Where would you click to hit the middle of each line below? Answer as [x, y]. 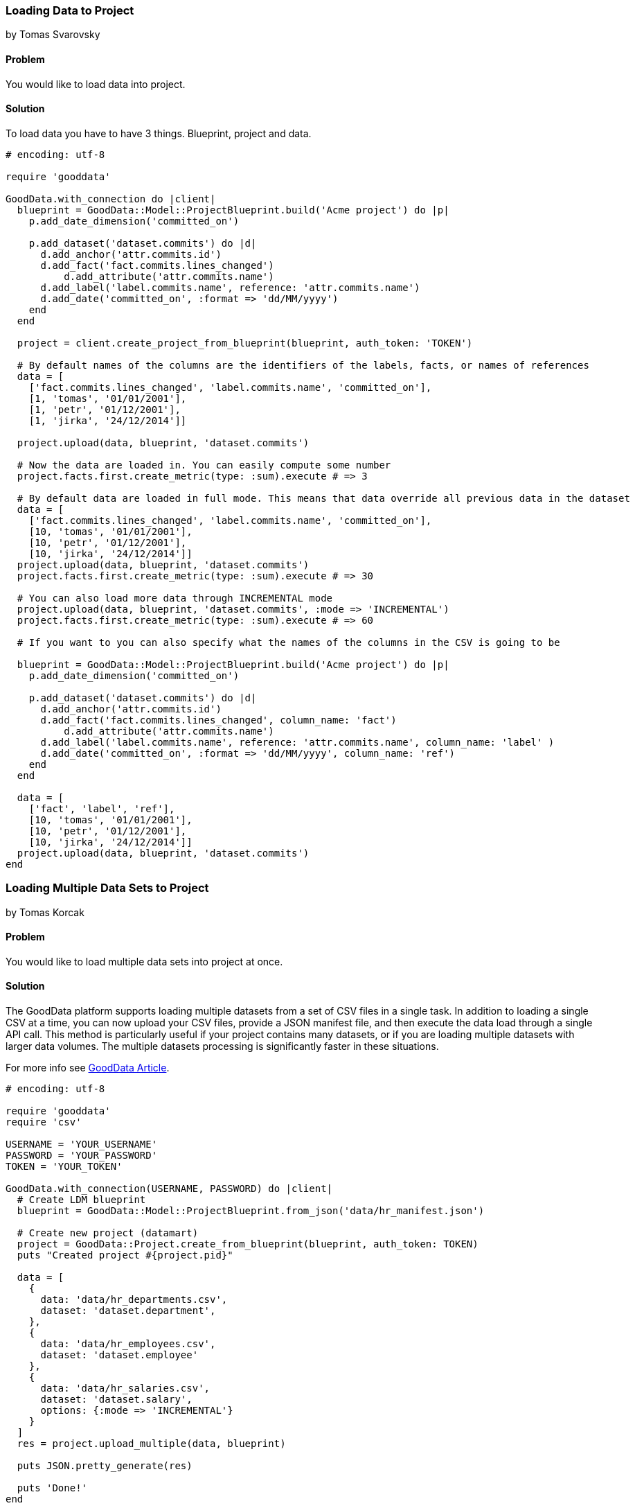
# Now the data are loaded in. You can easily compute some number [204, 465]
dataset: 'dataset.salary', [116, 1399]
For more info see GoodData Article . [88, 1068]
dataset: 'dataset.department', [128, 1310]
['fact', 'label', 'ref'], [102, 808]
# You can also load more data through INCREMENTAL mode [175, 598]
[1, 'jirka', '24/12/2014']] [108, 420]
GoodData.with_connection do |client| [111, 199]
